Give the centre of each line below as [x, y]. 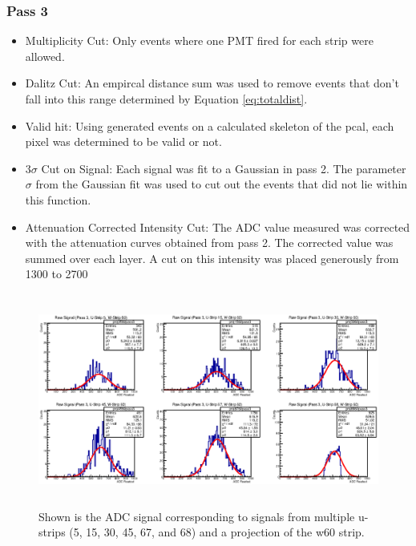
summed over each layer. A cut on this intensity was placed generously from [212, 258]
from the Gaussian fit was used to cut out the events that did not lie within [222, 184]
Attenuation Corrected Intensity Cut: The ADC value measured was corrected [218, 226]
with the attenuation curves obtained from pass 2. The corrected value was [209, 243]
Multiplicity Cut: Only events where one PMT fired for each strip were [199, 40]
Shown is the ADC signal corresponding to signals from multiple [197, 516]
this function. [58, 199]
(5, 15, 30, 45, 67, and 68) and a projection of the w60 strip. [217, 532]
